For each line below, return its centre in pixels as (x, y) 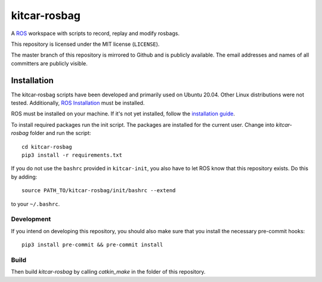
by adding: (24, 177)
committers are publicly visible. (49, 63)
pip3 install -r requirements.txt (72, 155)
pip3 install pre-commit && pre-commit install (92, 245)
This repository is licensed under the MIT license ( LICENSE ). (85, 44)
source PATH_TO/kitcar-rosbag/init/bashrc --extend (99, 191)
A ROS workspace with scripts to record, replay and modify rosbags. (95, 33)
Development (31, 219)
